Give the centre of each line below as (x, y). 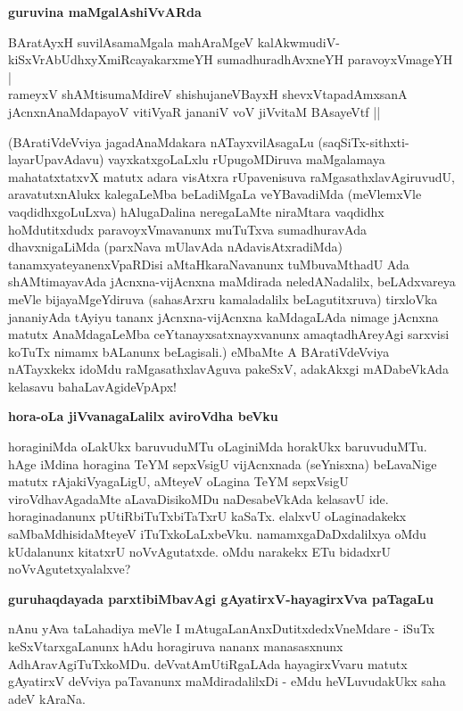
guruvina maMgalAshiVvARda (105, 12)
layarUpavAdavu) (56, 159)
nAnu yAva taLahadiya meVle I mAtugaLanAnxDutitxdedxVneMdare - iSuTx (222, 628)
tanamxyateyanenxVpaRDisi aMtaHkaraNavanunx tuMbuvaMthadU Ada (209, 264)
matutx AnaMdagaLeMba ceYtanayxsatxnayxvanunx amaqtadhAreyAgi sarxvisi (229, 334)
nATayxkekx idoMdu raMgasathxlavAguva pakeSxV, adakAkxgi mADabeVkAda (228, 369)
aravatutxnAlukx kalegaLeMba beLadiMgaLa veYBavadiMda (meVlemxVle (215, 194)
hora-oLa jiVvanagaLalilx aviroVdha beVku (143, 416)
